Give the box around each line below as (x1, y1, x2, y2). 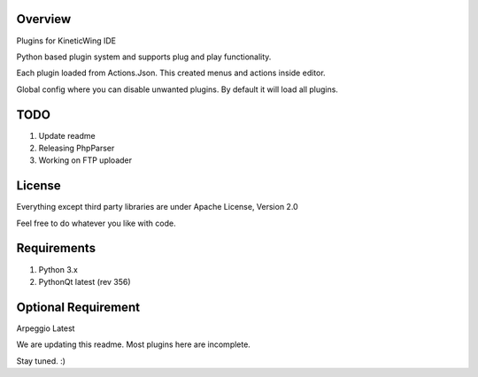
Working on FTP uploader (38, 155, 133, 165)
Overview (16, 12, 72, 27)
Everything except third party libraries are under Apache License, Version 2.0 (16, 202, 298, 212)
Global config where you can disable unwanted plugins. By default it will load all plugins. (16, 84, 338, 95)
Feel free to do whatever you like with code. (16, 218, 176, 228)
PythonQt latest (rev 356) (38, 276, 132, 287)
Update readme (38, 130, 96, 141)
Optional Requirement (16, 299, 141, 314)
